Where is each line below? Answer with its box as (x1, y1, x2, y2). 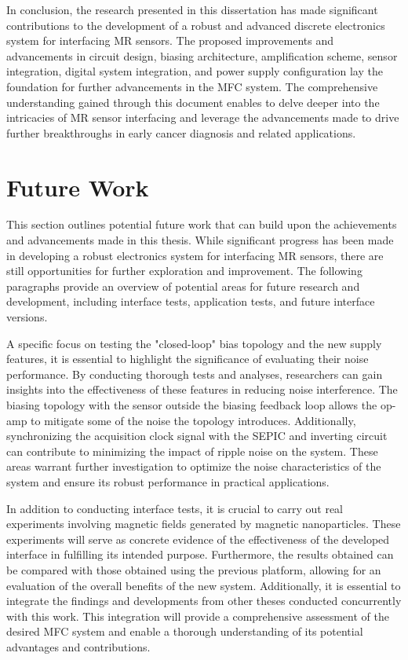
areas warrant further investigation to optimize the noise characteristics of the (6, 458, 381, 475)
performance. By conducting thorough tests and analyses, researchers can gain (6, 365, 383, 382)
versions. (6, 309, 48, 325)
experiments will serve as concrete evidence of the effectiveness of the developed (6, 530, 390, 547)
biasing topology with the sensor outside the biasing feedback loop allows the (6, 397, 377, 412)
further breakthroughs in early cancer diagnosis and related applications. (6, 124, 356, 141)
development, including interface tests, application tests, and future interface (6, 293, 375, 310)
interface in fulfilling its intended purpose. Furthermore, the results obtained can (6, 546, 394, 563)
